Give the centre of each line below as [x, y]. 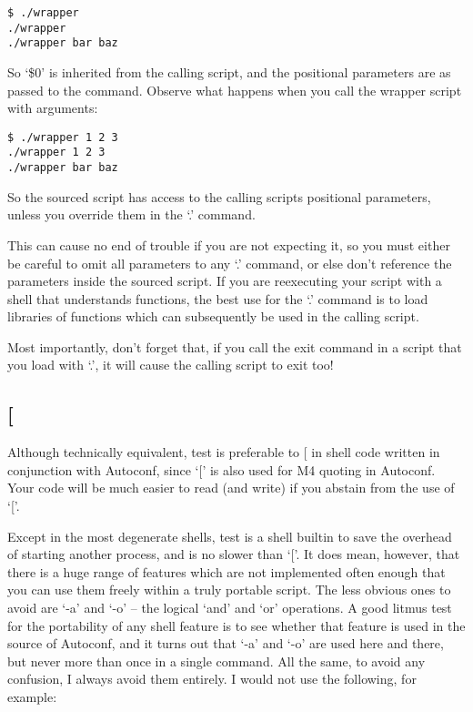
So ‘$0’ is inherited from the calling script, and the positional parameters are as [229, 71]
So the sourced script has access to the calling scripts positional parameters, [219, 196]
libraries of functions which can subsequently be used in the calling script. [213, 316]
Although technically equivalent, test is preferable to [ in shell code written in [224, 452]
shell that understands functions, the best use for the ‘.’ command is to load [218, 298]
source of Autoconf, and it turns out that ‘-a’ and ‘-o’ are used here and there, [226, 643]
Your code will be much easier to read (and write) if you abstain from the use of [231, 488]
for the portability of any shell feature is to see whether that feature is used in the [236, 625]
